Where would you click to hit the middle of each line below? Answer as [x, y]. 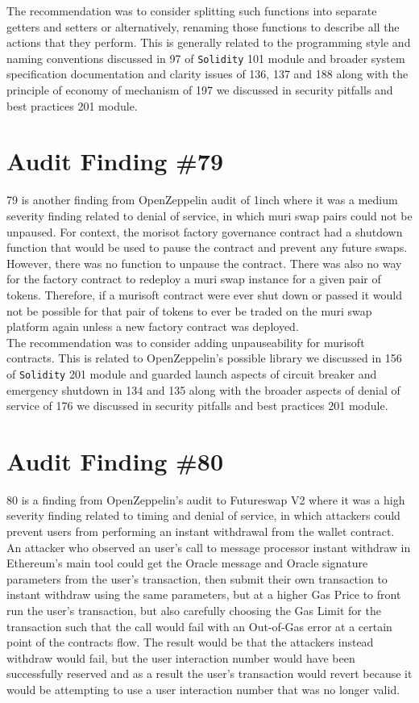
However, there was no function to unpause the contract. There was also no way [204, 263]
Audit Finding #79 [115, 161]
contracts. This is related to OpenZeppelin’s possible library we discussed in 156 [204, 358]
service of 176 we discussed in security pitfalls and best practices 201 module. [197, 406]
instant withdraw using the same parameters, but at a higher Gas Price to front [204, 594]
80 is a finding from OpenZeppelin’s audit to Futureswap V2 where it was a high [206, 499]
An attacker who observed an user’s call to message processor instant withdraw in [209, 547]
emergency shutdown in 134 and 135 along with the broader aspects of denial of [203, 389]
